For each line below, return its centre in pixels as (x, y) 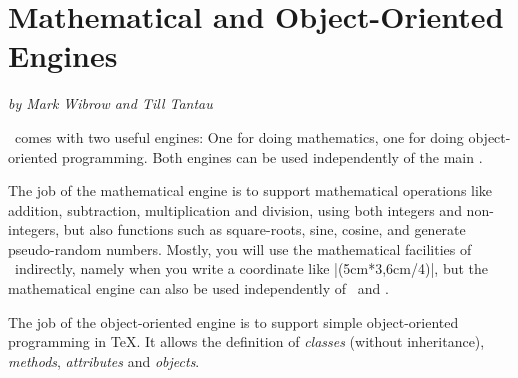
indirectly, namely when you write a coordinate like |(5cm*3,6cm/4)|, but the (251, 268)
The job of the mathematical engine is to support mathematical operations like (250, 190)
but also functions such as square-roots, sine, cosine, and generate (264, 229)
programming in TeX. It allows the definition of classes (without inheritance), (246, 341)
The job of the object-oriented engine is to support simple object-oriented (233, 321)
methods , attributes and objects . (104, 360)
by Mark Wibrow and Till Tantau (110, 103)
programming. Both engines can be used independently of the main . (272, 156)
